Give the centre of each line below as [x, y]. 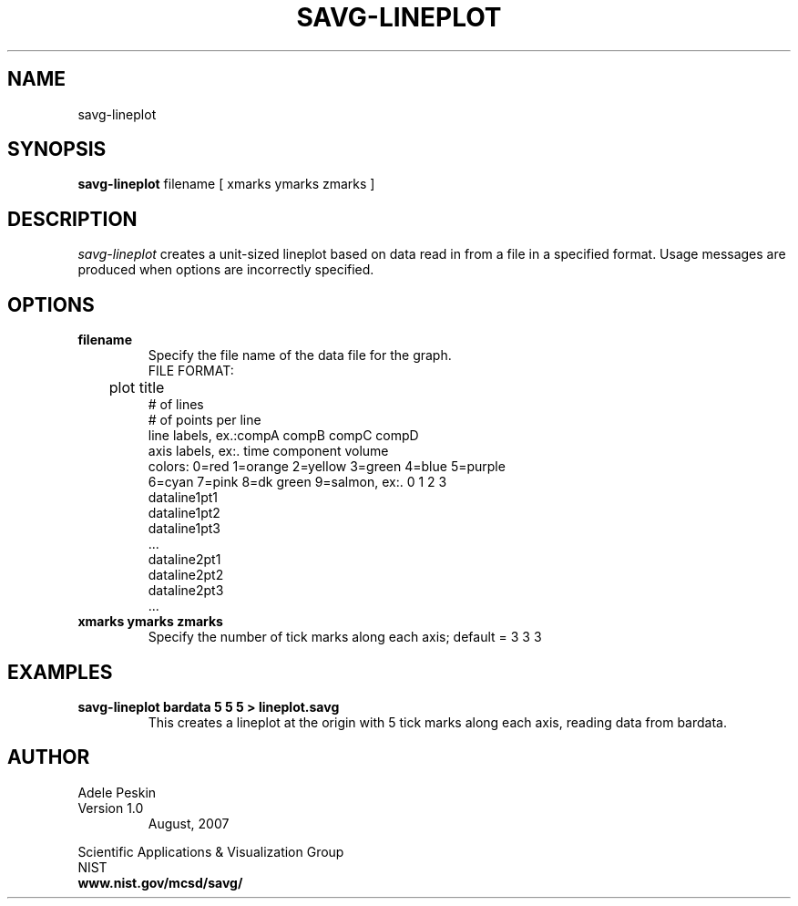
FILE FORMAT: [191, 371]
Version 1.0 [111, 808]
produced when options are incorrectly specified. [226, 270]
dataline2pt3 [186, 591]
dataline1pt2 [184, 513]
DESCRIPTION [72, 219]
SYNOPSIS [57, 149]
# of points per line [205, 420]
